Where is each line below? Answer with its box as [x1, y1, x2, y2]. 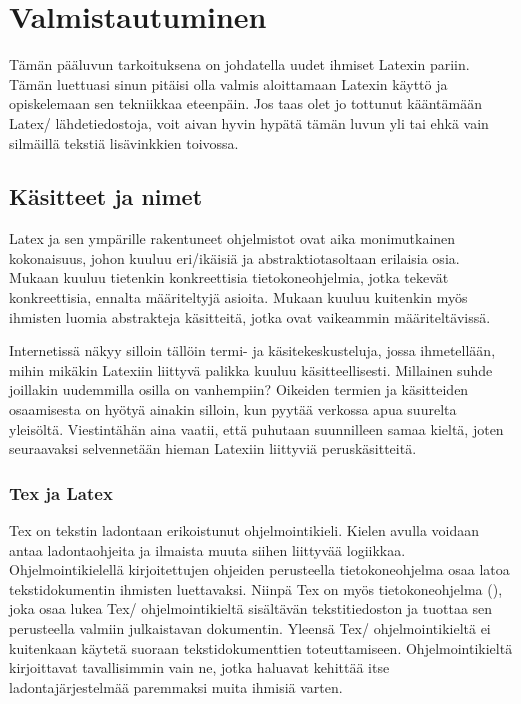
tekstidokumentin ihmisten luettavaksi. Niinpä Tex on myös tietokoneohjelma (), [9, 578, 503, 599]
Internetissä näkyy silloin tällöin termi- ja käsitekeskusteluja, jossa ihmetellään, [9, 340, 496, 361]
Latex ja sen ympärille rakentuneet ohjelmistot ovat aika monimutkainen [9, 228, 456, 249]
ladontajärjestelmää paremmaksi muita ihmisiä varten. [9, 676, 343, 697]
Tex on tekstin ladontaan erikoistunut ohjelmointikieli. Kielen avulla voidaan [9, 520, 480, 541]
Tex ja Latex [9, 480, 113, 505]
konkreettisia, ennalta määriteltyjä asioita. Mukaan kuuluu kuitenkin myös [9, 287, 468, 308]
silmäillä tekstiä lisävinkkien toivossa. [9, 132, 239, 153]
